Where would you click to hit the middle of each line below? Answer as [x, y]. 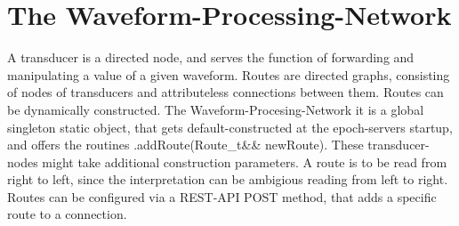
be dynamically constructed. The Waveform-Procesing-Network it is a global [216, 109]
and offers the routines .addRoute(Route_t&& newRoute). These [185, 145]
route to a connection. [67, 214]
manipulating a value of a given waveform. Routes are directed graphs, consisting [229, 74]
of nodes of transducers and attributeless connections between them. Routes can [225, 92]
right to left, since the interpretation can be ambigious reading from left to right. [228, 179]
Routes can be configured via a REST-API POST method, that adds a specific [222, 196]
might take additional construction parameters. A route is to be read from [245, 161]
